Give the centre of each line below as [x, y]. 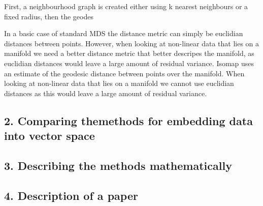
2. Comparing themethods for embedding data [128, 120]
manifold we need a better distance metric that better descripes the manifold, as [129, 53]
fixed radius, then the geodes [49, 16]
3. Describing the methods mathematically [118, 165]
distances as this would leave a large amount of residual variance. [106, 93]
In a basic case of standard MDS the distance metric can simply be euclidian [124, 33]
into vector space [50, 136]
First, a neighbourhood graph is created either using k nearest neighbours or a [126, 6]
